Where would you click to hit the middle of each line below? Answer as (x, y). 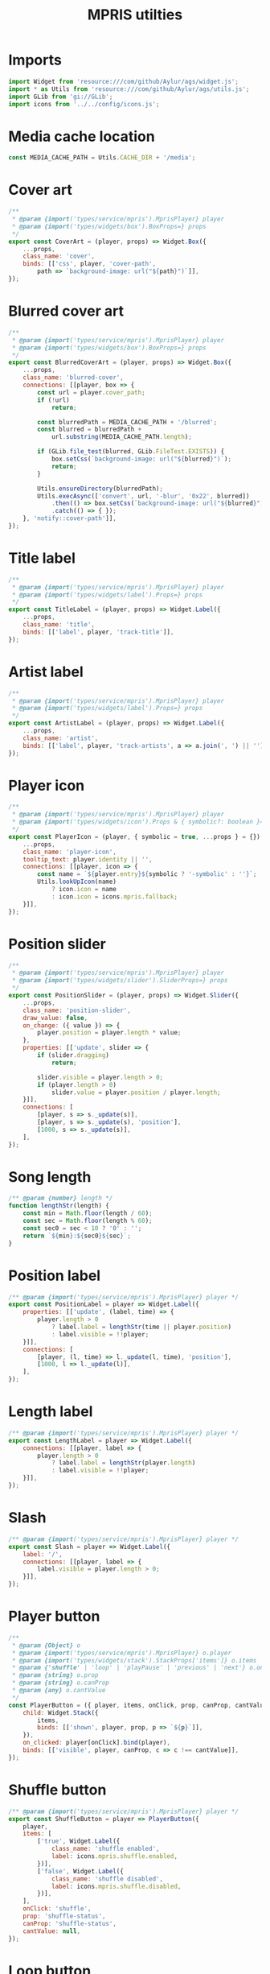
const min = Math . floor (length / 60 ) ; (88, 1213)
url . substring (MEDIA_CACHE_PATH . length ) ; (122, 437)
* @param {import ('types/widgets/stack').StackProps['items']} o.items (134, 1660)
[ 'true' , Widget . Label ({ (79, 1841)
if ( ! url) (53, 400)
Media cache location (82, 136)
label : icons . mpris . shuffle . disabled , (116, 1886)
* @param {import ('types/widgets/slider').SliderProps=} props (120, 981)
